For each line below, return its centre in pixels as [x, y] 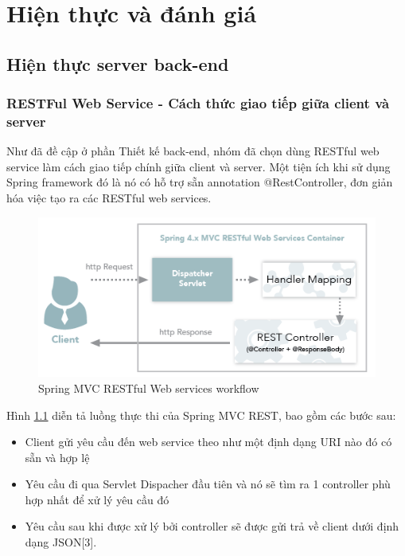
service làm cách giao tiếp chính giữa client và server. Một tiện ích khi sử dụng [199, 166]
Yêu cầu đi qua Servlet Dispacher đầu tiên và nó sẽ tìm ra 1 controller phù [208, 484]
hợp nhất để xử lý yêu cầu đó [97, 499]
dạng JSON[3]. [61, 542]
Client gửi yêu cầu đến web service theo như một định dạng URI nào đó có [208, 442]
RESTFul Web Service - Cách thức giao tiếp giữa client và [198, 103]
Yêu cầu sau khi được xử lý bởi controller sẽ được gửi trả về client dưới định [212, 526]
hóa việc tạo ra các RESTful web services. [109, 198]
